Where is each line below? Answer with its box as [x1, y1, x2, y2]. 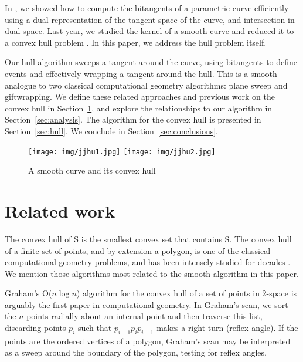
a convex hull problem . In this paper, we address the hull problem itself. [5, 36, 267, 48]
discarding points [5, 322, 66, 334]
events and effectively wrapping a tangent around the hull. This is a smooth [5, 67, 277, 79]
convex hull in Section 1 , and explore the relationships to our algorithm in [5, 102, 273, 114]
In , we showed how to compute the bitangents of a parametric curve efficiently [5, 2, 289, 13]
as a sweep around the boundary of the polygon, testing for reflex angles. [5, 346, 267, 358]
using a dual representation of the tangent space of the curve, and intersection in [5, 13, 295, 25]
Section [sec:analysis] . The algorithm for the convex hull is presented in [5, 113, 261, 126]
